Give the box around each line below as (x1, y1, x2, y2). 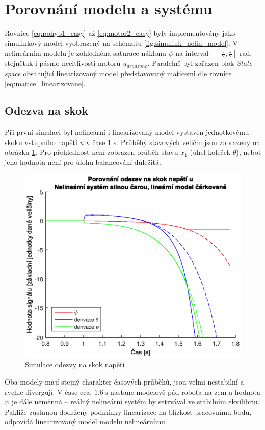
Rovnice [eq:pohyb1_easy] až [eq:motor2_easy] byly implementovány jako (5, 28, 235, 38)
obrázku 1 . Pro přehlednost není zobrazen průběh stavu (5, 147, 178, 157)
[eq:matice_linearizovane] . (5, 78, 86, 88)
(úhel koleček (190, 147, 231, 157)
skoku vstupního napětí (5, 136, 77, 147)
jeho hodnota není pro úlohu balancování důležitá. (5, 157, 161, 168)
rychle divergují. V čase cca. (5, 386, 92, 397)
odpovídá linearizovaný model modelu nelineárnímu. (5, 416, 167, 427)
